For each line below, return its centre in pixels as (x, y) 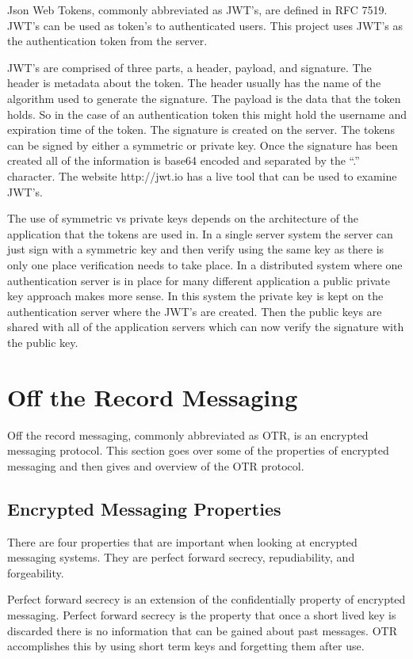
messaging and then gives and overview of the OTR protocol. (156, 465)
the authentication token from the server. (107, 41)
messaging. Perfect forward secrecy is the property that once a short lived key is (202, 614)
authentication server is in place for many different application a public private (199, 280)
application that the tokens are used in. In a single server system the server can (200, 233)
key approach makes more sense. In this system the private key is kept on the (195, 296)
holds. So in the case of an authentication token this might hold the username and (207, 114)
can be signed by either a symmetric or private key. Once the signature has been (203, 145)
